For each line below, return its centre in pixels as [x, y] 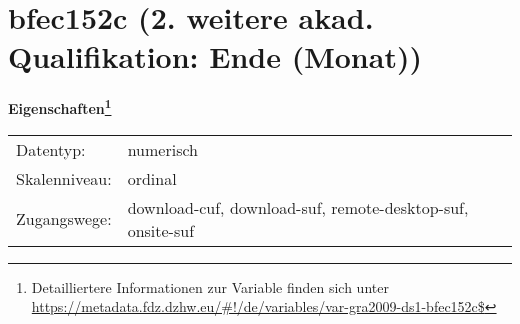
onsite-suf [161, 230]
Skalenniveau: [64, 178]
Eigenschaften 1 [60, 106]
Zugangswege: [64, 219]
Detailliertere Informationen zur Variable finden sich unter [210, 286]
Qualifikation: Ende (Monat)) [215, 56]
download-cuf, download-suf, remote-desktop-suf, [298, 207]
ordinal [152, 178]
